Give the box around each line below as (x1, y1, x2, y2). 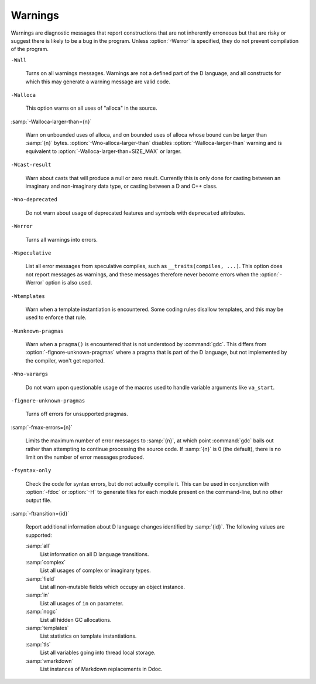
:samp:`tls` (25, 641, 51, 648)
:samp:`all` (25, 543, 51, 550)
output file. (25, 496, 52, 504)
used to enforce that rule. (25, 314, 87, 321)
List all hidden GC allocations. (40, 616, 112, 623)
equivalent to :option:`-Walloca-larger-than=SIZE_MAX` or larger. (25, 147, 182, 155)
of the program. (11, 46, 49, 53)
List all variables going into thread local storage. (40, 649, 156, 656)
